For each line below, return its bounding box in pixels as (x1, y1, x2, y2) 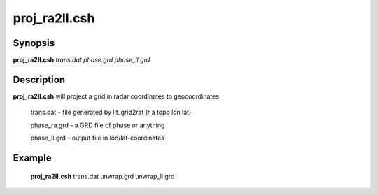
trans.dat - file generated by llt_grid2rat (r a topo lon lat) (30, 108, 192, 117)
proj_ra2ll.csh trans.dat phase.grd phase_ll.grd (13, 56, 150, 64)
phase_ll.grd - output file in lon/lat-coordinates (30, 133, 164, 143)
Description (13, 73, 66, 85)
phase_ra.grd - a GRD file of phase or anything (30, 121, 165, 129)
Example (13, 152, 52, 164)
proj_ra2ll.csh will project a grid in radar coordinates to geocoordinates (13, 92, 220, 101)
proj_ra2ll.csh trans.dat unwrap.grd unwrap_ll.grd (30, 172, 175, 180)
